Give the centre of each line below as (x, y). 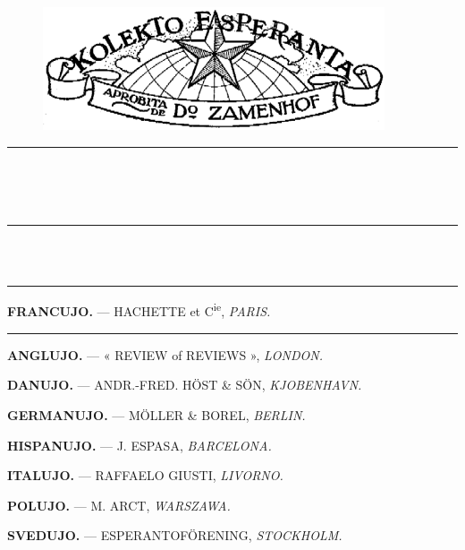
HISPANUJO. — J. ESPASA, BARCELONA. (139, 445)
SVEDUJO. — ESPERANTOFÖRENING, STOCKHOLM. (175, 535)
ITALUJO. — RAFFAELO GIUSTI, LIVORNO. (145, 475)
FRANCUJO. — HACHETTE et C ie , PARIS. (139, 310)
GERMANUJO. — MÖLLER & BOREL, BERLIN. (156, 414)
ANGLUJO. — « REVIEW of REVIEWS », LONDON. (165, 354)
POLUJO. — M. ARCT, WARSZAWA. (119, 505)
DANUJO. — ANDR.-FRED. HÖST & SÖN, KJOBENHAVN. (185, 385)
